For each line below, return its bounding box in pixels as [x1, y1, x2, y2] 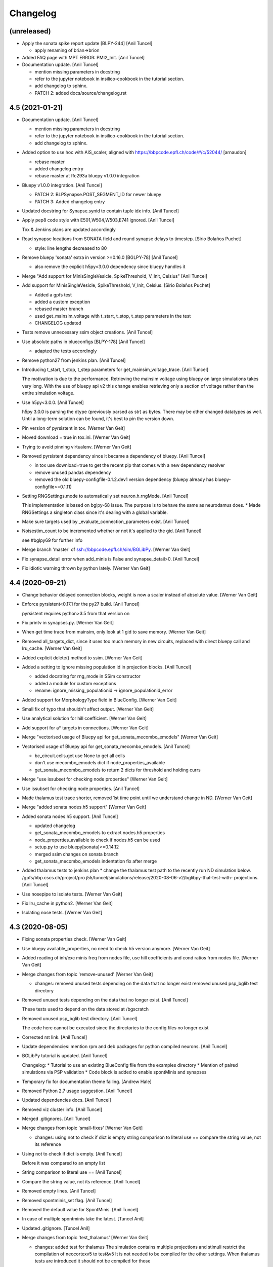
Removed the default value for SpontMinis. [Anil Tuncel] [22, 1207, 139, 1212]
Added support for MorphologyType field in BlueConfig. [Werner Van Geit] [22, 697, 177, 703]
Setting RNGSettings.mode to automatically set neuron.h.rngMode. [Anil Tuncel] [22, 493, 189, 499]
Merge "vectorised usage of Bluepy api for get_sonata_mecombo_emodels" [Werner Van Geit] [22, 734, 218, 740]
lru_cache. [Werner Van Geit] [22, 645, 82, 651]
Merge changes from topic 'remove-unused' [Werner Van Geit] [22, 971, 153, 977]
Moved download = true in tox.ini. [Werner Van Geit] [22, 434, 131, 440]
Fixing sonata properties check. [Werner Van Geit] [22, 936, 126, 942]
